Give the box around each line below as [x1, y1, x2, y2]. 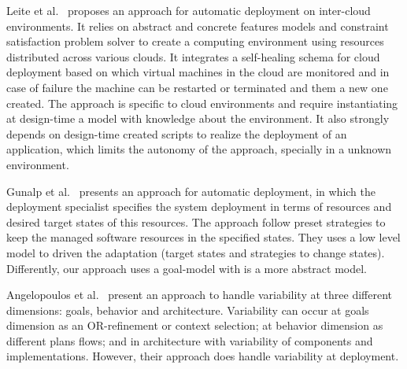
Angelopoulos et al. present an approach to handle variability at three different [6, 286, 392, 303]
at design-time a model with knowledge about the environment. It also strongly [6, 110, 390, 127]
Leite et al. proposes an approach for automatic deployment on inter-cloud [6, 2, 371, 18]
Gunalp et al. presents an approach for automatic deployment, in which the [6, 183, 376, 199]
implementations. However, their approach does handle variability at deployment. [6, 348, 399, 364]
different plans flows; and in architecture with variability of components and [6, 332, 373, 349]
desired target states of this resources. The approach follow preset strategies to [6, 213, 386, 230]
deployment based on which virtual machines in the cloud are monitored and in [6, 64, 390, 80]
